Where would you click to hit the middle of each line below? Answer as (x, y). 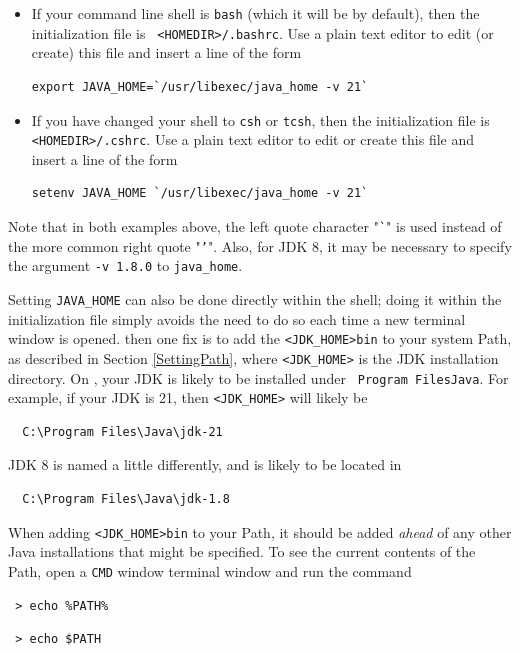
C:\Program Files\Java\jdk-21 (122, 431)
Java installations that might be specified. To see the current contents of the (242, 551)
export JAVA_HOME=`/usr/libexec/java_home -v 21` (200, 86)
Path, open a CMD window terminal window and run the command (210, 570)
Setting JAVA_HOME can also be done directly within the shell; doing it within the (255, 298)
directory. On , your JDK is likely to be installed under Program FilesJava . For (258, 377)
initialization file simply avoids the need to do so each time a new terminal (237, 318)
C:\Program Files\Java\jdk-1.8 (126, 499)
